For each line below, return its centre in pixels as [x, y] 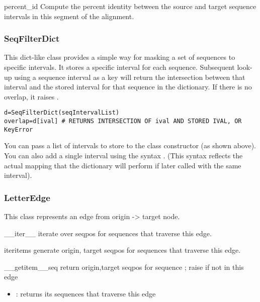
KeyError [19, 129]
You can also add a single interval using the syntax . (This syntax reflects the [123, 155]
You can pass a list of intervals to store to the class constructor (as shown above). [130, 145]
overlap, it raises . [31, 96]
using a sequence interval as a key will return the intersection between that [130, 77]
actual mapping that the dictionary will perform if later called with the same [123, 165]
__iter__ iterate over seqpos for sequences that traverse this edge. [108, 233]
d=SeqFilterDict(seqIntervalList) [62, 113]
